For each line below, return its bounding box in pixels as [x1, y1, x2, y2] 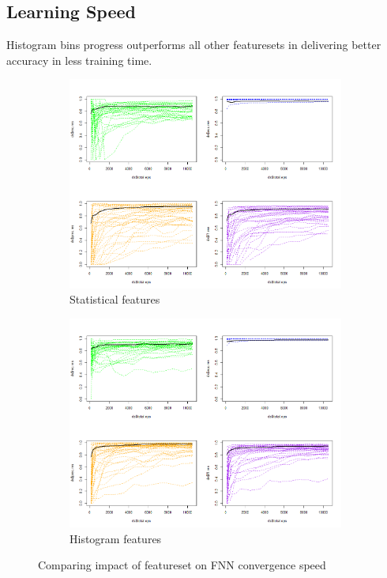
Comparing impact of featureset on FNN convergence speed [38, 557, 326, 573]
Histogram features [70, 530, 162, 546]
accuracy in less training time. [6, 51, 152, 68]
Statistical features [70, 291, 160, 308]
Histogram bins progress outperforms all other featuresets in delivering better [6, 36, 381, 53]
